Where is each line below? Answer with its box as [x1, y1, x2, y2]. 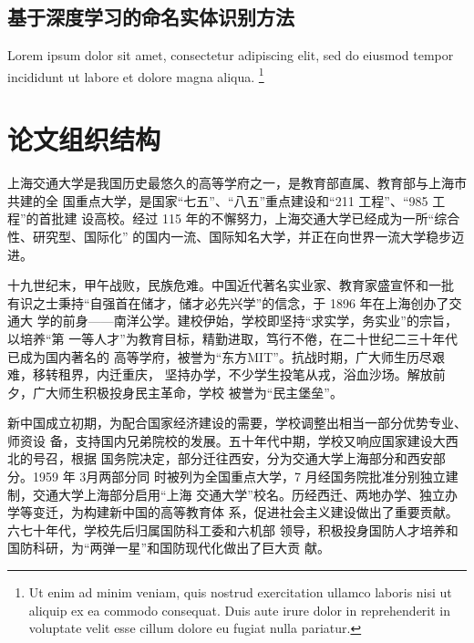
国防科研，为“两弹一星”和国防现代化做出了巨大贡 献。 [7, 538, 330, 557]
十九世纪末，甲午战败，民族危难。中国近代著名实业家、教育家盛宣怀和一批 [7, 275, 454, 295]
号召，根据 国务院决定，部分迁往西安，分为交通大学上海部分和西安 [32, 449, 433, 468]
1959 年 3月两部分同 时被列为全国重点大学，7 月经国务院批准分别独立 [32, 467, 446, 486]
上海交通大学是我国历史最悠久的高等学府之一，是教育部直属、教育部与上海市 [7, 173, 467, 192]
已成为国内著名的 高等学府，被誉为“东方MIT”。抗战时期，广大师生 [7, 347, 407, 366]
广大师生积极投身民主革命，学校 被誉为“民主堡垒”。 [32, 382, 343, 401]
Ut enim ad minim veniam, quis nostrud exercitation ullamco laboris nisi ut [28, 583, 452, 602]
